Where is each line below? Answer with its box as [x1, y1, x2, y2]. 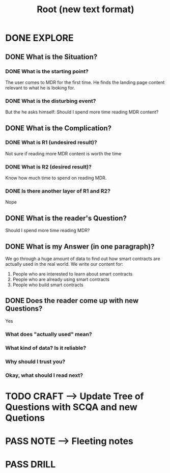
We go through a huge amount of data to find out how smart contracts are [5, 256, 160, 262]
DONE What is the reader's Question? [5, 214, 127, 222]
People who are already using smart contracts [12, 276, 109, 283]
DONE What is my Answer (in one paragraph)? [5, 242, 155, 251]
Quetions [5, 412, 45, 424]
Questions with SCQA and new [5, 401, 137, 413]
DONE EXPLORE [5, 32, 74, 44]
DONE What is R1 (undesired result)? [5, 139, 98, 146]
